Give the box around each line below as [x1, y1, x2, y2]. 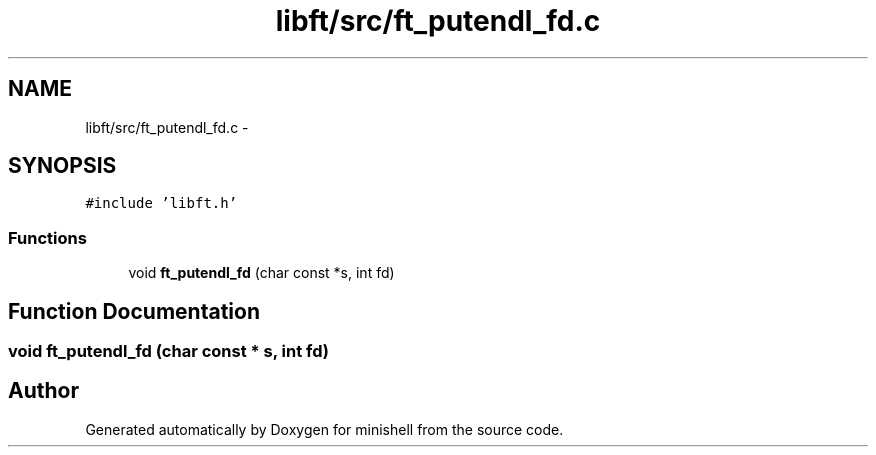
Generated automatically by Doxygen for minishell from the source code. [85, 420, 564, 438]
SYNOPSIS [8, 153, 117, 179]
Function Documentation [8, 298, 260, 324]
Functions [8, 227, 87, 248]
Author [8, 378, 79, 404]
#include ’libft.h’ [85, 195, 238, 212]
